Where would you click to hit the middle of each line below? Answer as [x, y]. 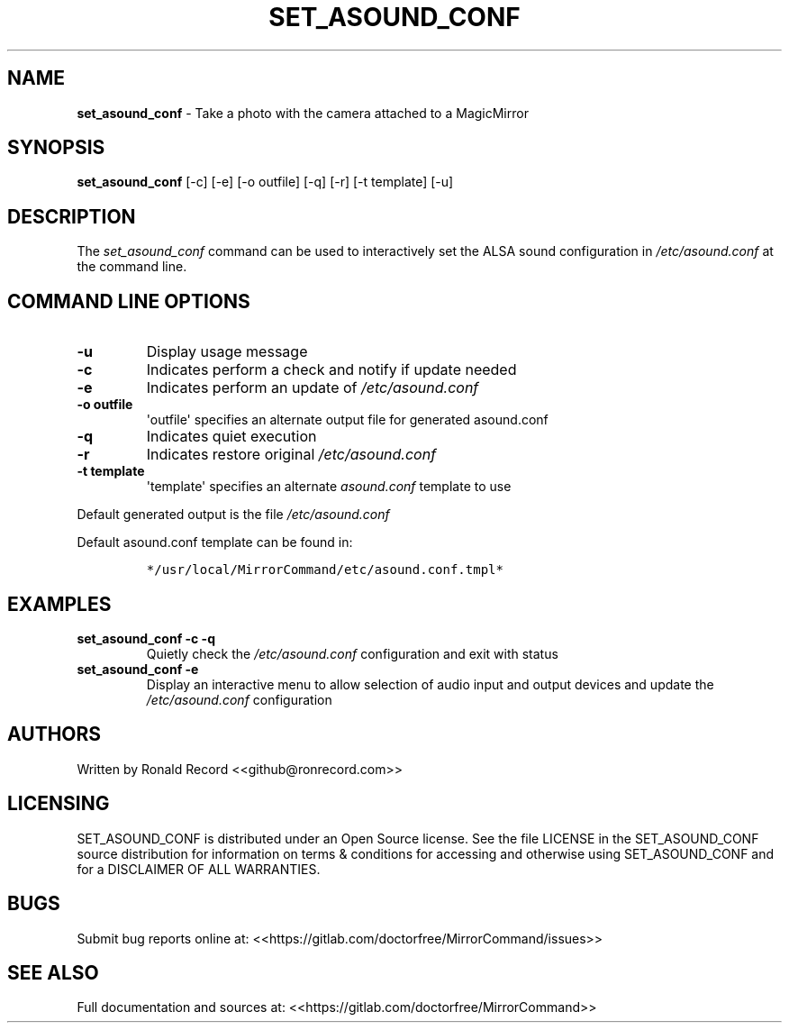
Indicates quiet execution [231, 437]
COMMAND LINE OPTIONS [129, 301]
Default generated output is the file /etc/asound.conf [233, 515]
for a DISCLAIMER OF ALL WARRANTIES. [199, 869]
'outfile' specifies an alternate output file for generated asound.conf [347, 420]
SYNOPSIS [56, 148]
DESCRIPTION [72, 216]
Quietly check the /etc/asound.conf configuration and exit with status [352, 653]
